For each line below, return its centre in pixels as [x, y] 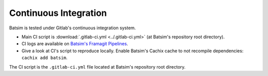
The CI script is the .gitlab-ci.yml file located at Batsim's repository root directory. [97, 67]
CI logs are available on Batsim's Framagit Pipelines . [75, 44]
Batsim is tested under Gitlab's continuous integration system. [72, 28]
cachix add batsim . [45, 58]
